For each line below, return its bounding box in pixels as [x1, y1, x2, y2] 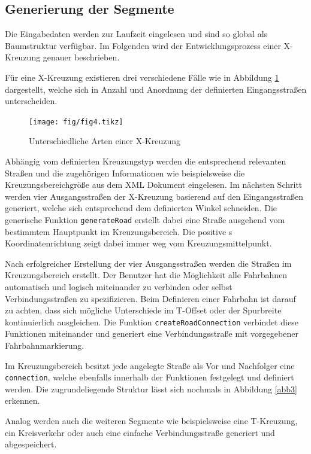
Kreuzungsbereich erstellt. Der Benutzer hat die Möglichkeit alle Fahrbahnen [5, 269, 288, 281]
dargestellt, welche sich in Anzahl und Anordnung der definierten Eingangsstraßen [5, 83, 307, 95]
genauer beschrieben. [43, 51, 120, 63]
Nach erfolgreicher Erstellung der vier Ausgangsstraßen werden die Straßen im [5, 257, 292, 269]
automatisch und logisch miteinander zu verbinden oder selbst [5, 281, 233, 293]
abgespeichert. [5, 438, 57, 450]
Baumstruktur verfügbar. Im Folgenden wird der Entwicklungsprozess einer [5, 39, 281, 51]
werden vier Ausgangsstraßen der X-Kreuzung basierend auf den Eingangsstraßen [5, 190, 303, 202]
